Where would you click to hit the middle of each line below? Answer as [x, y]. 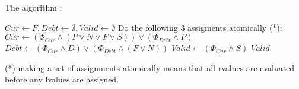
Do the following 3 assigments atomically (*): [200, 27]
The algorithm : [34, 7]
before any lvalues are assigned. [62, 79]
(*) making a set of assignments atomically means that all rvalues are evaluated [150, 67]
